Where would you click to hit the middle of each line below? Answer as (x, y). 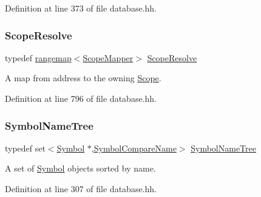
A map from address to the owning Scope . (83, 78)
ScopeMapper (108, 57)
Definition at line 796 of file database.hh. (81, 98)
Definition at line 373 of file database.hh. (81, 8)
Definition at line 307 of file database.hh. (81, 189)
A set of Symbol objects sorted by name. (80, 168)
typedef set (25, 148)
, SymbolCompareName (134, 148)
